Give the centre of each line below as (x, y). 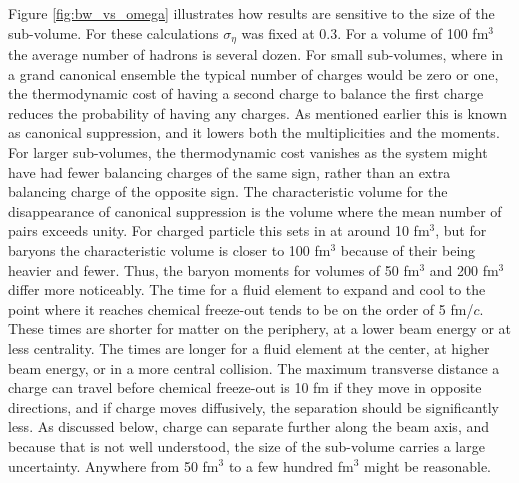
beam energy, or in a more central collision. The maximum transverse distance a (254, 367)
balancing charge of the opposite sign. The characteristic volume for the (228, 191)
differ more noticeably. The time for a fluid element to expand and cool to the (247, 289)
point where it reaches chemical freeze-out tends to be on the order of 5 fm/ (241, 308)
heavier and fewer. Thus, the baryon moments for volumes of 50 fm (214, 269)
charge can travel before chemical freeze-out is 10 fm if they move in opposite (245, 387)
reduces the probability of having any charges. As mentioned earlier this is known (258, 112)
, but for (461, 230)
